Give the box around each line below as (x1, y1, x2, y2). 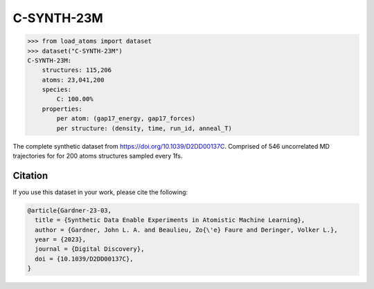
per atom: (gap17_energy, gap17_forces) (56, 115, 196, 122)
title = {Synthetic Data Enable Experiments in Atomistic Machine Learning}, (35, 216, 305, 224)
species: (42, 86, 72, 93)
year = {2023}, (35, 236, 87, 243)
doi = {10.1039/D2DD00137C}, (35, 254, 134, 263)
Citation (12, 169, 48, 181)
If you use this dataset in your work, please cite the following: (12, 187, 188, 196)
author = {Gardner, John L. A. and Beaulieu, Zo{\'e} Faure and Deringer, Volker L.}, (35, 225, 339, 234)
